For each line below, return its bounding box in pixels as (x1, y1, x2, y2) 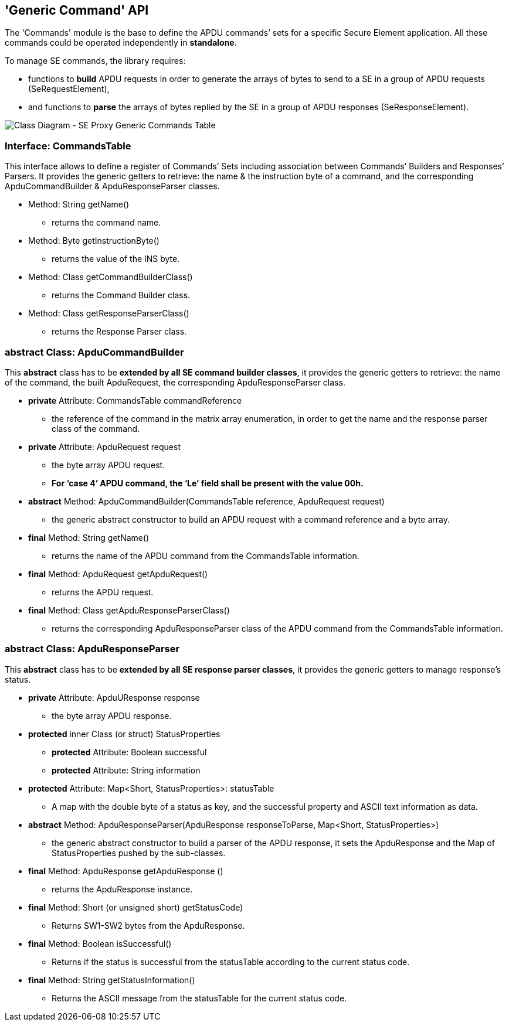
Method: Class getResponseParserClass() (28, 308, 189, 319)
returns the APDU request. (52, 587, 154, 597)
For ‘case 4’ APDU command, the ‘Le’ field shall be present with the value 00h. (52, 478, 364, 488)
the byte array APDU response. (52, 710, 172, 721)
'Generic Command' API (5, 3, 149, 18)
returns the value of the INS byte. (52, 254, 180, 264)
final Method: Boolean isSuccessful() (28, 938, 172, 949)
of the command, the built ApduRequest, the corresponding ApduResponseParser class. (5, 377, 345, 387)
